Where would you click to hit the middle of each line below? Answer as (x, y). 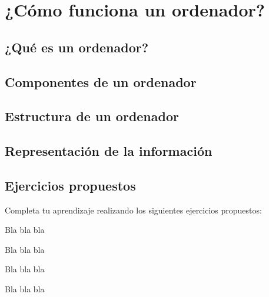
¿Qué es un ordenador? (77, 47)
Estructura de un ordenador (92, 116)
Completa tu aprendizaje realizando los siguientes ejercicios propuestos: (133, 210)
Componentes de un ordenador (101, 81)
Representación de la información (109, 151)
